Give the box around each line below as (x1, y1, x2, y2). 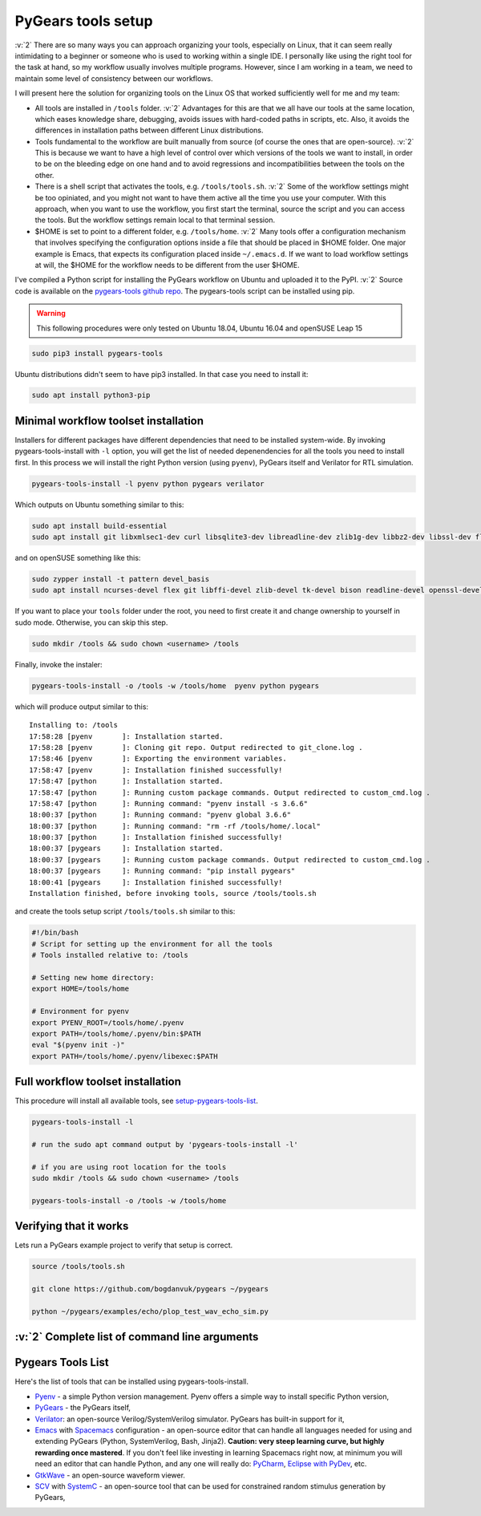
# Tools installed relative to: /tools (31, 951, 188, 960)
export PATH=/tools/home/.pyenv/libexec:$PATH (31, 1052, 218, 1060)
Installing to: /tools (29, 720, 119, 730)
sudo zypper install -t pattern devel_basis (31, 574, 210, 584)
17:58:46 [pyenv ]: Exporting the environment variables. (29, 754, 288, 764)
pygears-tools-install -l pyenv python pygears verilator (31, 479, 265, 488)
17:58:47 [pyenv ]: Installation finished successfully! (29, 765, 283, 774)
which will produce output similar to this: (14, 702, 148, 711)
